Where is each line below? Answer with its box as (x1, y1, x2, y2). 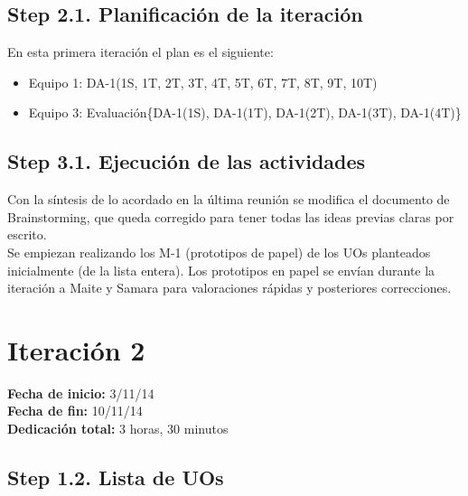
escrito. (7, 225, 47, 244)
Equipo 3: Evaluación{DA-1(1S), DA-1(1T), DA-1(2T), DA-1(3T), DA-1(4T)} (28, 103, 462, 122)
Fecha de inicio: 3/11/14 (7, 383, 154, 402)
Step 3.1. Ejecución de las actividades (7, 147, 366, 175)
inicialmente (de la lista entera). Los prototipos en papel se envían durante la (7, 260, 435, 279)
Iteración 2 (7, 331, 145, 368)
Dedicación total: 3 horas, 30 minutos (7, 419, 229, 438)
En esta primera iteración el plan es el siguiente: (7, 42, 274, 61)
